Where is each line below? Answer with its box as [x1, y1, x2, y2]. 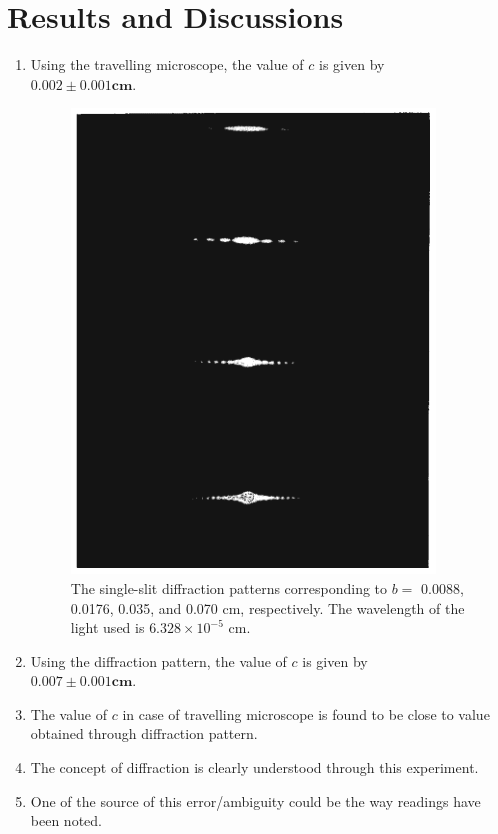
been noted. [30, 810, 102, 831]
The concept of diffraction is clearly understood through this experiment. [30, 757, 479, 778]
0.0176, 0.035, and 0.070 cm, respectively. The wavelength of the [70, 597, 465, 618]
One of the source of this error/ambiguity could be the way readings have [30, 790, 481, 811]
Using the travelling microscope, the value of [30, 54, 304, 75]
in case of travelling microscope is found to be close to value [122, 703, 490, 724]
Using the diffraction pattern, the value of [30, 650, 287, 671]
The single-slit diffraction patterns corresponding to [70, 577, 388, 598]
